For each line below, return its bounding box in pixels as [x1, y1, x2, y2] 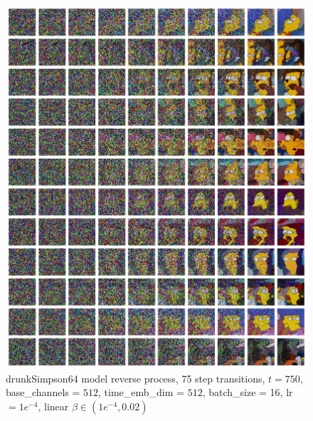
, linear [38, 398, 69, 413]
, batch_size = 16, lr [202, 385, 293, 400]
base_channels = [6, 385, 80, 400]
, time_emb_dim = [98, 385, 184, 400]
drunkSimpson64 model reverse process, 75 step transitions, [6, 370, 265, 385]
